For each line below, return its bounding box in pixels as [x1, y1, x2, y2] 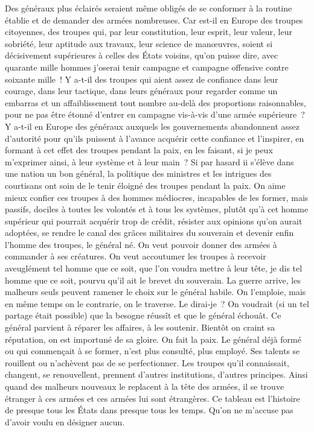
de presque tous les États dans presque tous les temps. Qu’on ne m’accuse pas [5, 404, 293, 416]
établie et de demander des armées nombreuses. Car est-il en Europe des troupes [5, 13, 303, 26]
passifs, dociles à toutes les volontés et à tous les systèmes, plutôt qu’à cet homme [5, 203, 309, 215]
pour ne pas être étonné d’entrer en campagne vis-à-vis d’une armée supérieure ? [5, 108, 305, 121]
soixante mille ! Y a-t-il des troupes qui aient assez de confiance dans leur [5, 72, 278, 85]
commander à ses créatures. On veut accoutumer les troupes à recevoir [5, 250, 266, 262]
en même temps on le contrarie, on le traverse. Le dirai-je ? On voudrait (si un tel [5, 297, 309, 310]
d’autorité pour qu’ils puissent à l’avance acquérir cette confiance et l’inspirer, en [5, 132, 304, 144]
